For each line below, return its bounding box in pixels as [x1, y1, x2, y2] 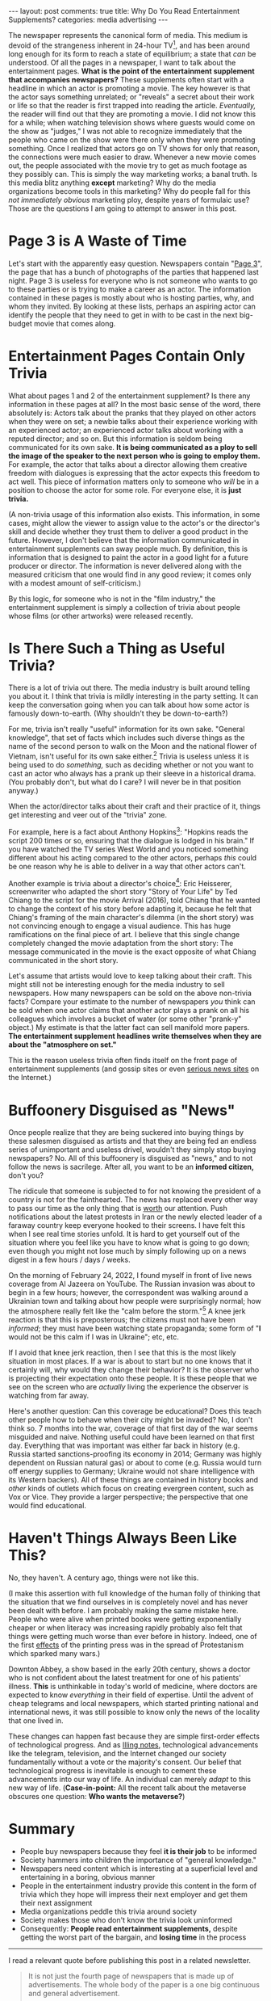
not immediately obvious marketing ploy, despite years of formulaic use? [8, 195, 250, 204]
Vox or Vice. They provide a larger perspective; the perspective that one [8, 1492, 248, 1502]
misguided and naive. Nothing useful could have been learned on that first [8, 1432, 255, 1442]
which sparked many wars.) [8, 1648, 101, 1658]
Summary [8, 1820, 75, 1839]
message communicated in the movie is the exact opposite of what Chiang [8, 947, 256, 956]
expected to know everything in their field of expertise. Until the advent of [8, 1690, 254, 1700]
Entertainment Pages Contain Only [8, 347, 246, 365]
